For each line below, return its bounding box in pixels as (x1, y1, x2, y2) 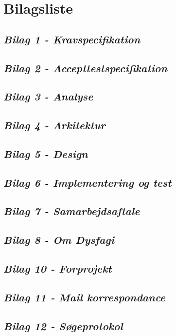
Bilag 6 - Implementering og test (3, 175, 172, 190)
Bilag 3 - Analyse (3, 89, 93, 104)
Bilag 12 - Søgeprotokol (3, 318, 123, 333)
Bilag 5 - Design (3, 146, 88, 161)
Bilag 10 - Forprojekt (3, 261, 112, 276)
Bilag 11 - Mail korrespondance (3, 289, 166, 304)
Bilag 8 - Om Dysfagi (3, 232, 114, 247)
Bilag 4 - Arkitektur (3, 118, 106, 133)
